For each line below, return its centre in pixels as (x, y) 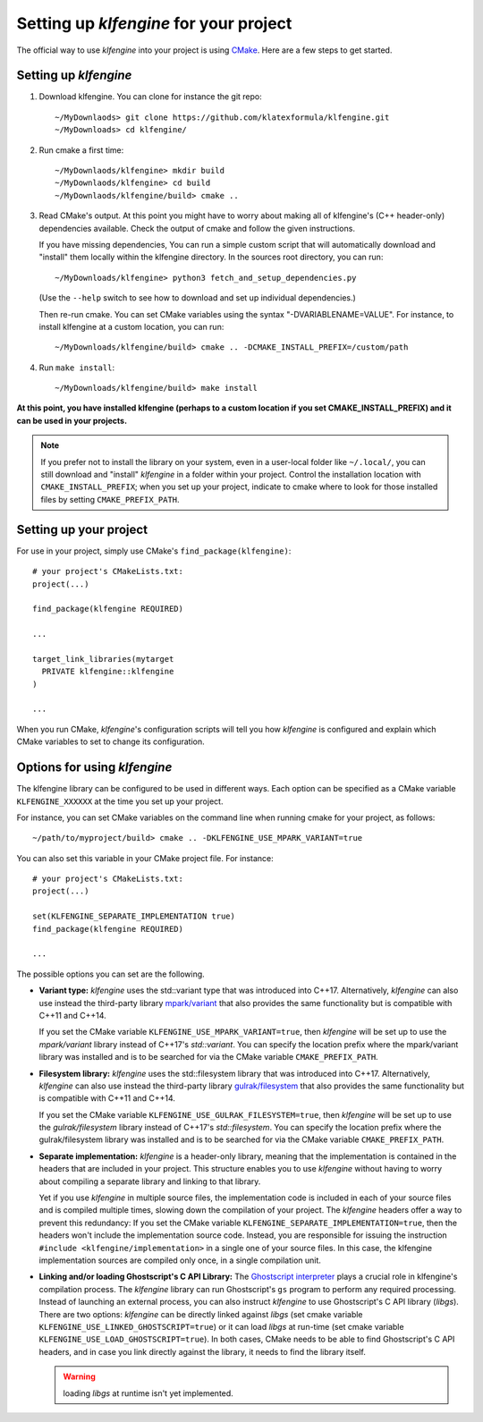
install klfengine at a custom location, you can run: (131, 326)
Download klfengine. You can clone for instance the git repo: (151, 97)
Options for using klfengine (94, 768)
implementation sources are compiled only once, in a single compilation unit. (180, 1260)
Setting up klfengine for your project (154, 23)
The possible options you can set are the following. (110, 974)
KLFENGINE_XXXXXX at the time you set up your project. (120, 801)
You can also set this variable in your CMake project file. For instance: (145, 858)
